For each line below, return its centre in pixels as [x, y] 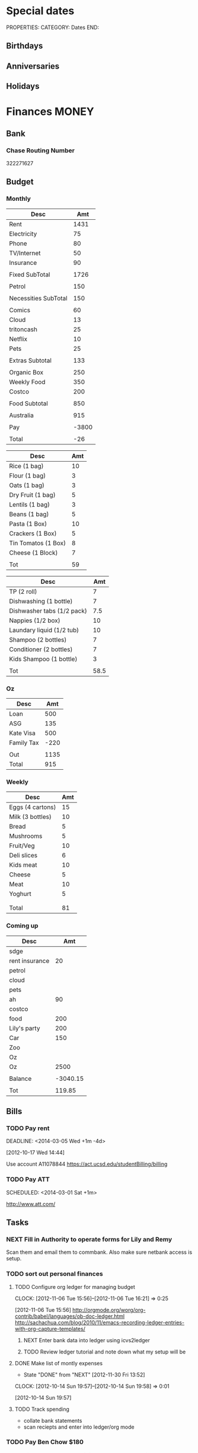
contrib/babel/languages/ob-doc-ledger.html [70, 1316]
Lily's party [25, 1028]
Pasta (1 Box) [28, 524]
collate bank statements [53, 1420]
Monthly [19, 199]
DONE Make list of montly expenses [58, 1363]
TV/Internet [25, 253]
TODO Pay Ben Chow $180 [45, 1442]
